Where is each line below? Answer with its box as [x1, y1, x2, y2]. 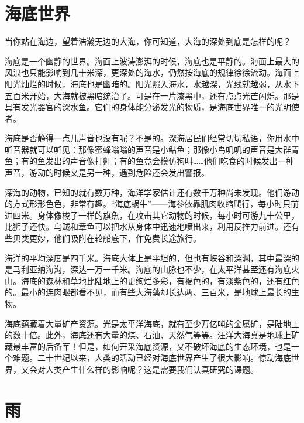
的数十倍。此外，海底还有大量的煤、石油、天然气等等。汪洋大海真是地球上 [5, 329, 291, 341]
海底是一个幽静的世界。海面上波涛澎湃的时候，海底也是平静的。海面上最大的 [5, 54, 299, 67]
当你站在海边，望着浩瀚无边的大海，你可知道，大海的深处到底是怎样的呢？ [5, 35, 291, 47]
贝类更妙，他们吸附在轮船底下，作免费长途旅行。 [12, 232, 201, 244]
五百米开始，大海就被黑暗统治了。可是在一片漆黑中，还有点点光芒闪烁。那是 [5, 89, 299, 101]
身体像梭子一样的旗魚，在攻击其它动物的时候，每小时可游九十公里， [37, 209, 299, 221]
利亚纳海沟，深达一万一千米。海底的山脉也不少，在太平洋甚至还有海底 [20, 263, 291, 275]
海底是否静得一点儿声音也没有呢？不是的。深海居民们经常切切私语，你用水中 [5, 132, 299, 144]
